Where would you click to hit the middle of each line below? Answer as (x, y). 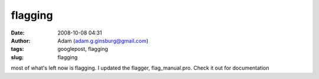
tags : (17, 49)
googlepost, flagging (83, 49)
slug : (17, 57)
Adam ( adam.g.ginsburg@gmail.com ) (103, 40)
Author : (21, 40)
